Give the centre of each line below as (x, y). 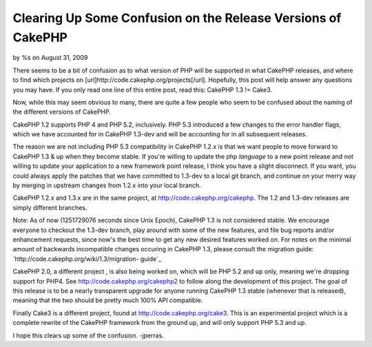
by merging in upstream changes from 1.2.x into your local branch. (107, 185)
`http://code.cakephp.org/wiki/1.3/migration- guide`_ (87, 259)
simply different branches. (50, 207)
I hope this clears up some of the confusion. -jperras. (89, 335)
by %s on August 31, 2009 (50, 58)
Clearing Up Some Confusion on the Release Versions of (177, 18)
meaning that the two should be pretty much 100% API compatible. (108, 300)
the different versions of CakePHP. (62, 112)
